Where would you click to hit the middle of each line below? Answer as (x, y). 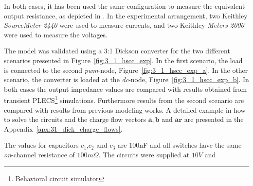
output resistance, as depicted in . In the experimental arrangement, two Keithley (126, 15)
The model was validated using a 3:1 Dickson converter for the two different (117, 51)
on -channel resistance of (39, 154)
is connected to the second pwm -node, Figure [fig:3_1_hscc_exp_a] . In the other (126, 70)
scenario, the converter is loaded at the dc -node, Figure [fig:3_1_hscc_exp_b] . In (126, 79)
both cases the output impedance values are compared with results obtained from (126, 89)
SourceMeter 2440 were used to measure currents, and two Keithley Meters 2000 (124, 25)
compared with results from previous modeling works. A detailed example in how (125, 110)
